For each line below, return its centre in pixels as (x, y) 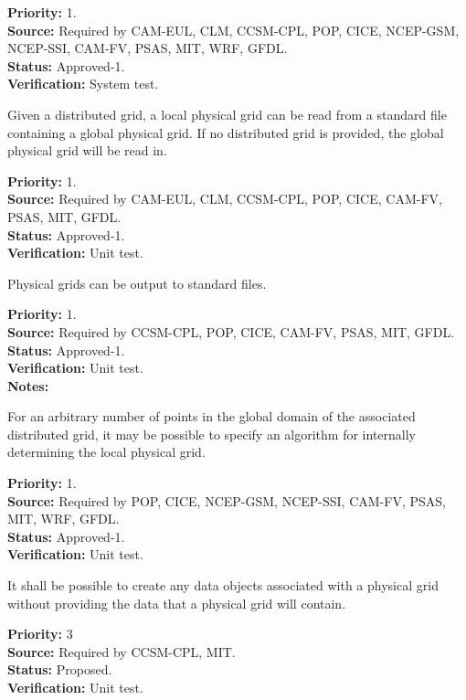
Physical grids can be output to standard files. (137, 283)
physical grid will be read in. (87, 150)
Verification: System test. (83, 84)
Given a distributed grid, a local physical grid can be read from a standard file (227, 114)
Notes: (28, 385)
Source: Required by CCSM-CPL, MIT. (122, 651)
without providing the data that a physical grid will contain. (177, 603)
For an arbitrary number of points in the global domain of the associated (212, 416)
